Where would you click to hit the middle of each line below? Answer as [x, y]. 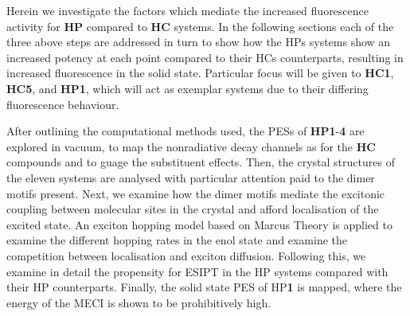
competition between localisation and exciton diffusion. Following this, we [186, 255]
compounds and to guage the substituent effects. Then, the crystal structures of [201, 162]
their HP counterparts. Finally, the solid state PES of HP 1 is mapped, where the [204, 287]
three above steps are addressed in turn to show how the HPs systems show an [199, 42]
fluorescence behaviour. [63, 104]
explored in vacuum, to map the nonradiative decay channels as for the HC [191, 146]
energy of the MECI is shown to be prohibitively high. [139, 302]
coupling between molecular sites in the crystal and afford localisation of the [193, 209]
